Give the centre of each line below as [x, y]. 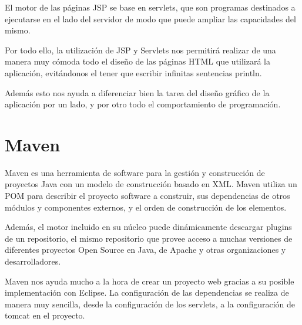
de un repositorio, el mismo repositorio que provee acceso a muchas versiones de [149, 238]
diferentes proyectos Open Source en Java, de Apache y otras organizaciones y [145, 250]
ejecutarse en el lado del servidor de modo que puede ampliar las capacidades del [150, 18]
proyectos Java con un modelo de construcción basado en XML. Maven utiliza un [151, 184]
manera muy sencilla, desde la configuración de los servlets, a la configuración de [150, 304]
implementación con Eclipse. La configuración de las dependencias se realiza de [147, 292]
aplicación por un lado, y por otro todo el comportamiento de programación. [143, 104]
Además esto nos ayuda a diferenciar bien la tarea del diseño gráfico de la [137, 92]
